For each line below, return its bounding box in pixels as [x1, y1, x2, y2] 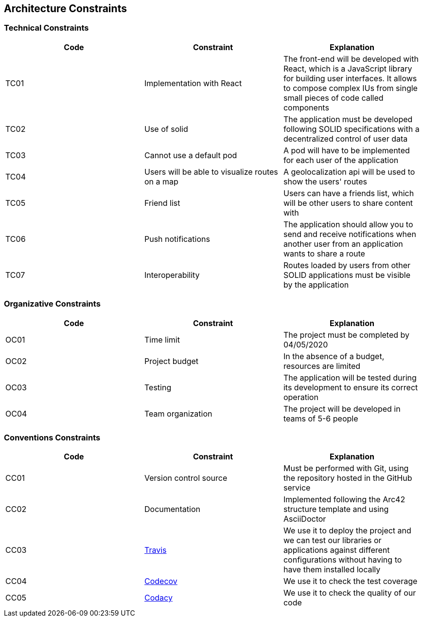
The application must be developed [283, 114, 413, 124]
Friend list [144, 198, 180, 208]
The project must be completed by [283, 329, 410, 340]
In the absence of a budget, [283, 351, 385, 361]
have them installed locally [283, 565, 381, 575]
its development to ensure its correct [283, 382, 418, 392]
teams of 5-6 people [283, 413, 358, 423]
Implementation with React [144, 78, 242, 88]
